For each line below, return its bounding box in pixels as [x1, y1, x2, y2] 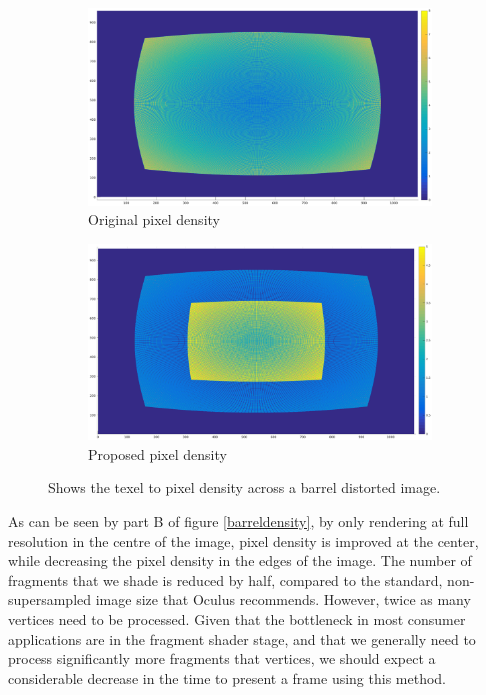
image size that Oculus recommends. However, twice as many [95, 589, 471, 610]
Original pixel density [88, 209, 220, 230]
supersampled [8, 589, 92, 610]
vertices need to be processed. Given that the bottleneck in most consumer [8, 608, 466, 629]
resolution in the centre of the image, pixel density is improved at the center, [8, 530, 479, 551]
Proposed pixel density [88, 443, 227, 464]
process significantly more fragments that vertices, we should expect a [8, 648, 436, 669]
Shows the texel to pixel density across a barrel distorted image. [48, 477, 441, 498]
